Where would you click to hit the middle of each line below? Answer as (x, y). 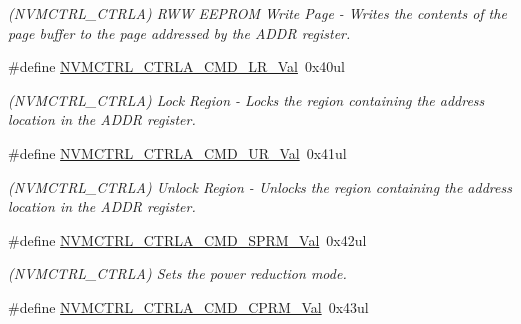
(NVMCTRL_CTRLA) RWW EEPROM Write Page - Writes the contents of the (257, 13)
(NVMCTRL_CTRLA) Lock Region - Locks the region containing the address (246, 99)
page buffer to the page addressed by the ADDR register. (179, 32)
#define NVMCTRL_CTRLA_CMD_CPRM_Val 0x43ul (188, 306)
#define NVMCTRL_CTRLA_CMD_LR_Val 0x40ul (176, 66)
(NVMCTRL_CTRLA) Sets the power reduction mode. (177, 273)
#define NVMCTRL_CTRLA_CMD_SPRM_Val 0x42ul (187, 239)
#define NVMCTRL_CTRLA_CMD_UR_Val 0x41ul (177, 152)
